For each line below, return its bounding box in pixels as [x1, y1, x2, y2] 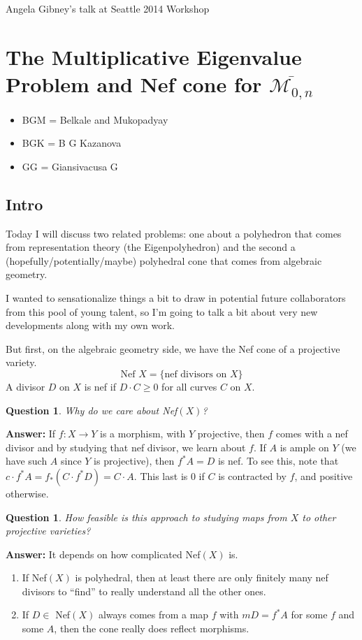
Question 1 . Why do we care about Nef [6, 402, 178, 417]
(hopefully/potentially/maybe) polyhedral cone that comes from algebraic [6, 253, 322, 268]
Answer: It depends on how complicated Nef [6, 546, 201, 561]
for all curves [161, 379, 217, 393]
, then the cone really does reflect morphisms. [54, 621, 249, 636]
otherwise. [6, 486, 49, 500]
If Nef [22, 570, 47, 585]
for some [291, 607, 328, 622]
